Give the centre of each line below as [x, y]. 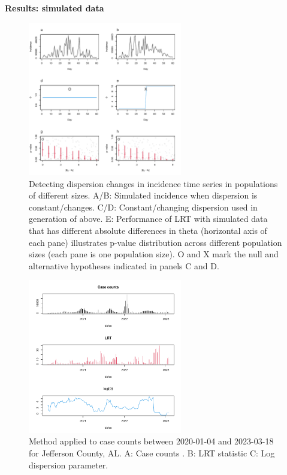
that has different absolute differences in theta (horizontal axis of [148, 230]
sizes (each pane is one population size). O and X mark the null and [154, 254]
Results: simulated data [55, 8]
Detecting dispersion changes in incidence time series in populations [153, 183]
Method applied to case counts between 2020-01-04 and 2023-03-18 [151, 441]
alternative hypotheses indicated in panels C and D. [124, 265]
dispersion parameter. [69, 465]
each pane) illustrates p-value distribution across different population [155, 242]
